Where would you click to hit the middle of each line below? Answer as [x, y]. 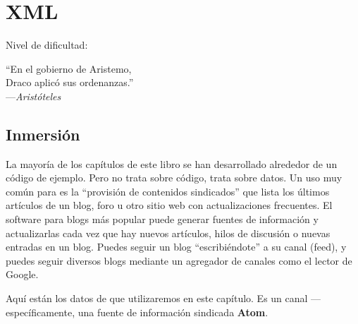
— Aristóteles [33, 96]
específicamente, [41, 312]
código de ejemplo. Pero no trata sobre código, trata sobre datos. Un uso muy [174, 178]
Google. [22, 274]
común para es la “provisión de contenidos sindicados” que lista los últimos [168, 191]
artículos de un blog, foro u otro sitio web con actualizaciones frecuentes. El [169, 205]
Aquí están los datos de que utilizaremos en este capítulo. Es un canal [157, 298]
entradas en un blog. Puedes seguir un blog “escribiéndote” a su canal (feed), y [176, 247]
